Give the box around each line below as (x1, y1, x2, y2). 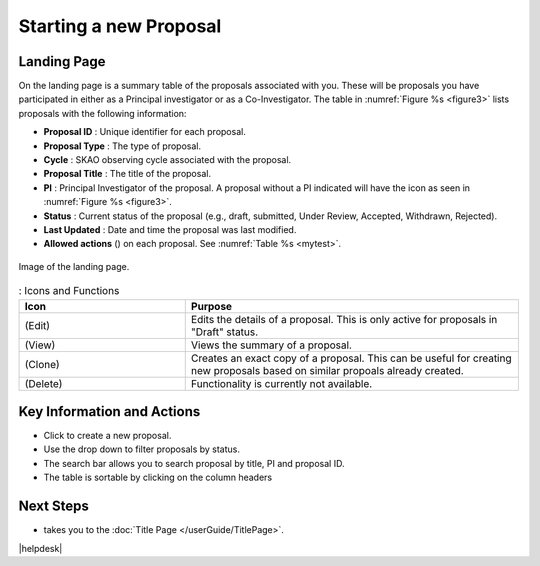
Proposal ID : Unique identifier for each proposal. (43, 126, 247, 138)
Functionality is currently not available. (190, 376, 373, 390)
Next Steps (18, 498, 89, 515)
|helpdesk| (18, 542, 63, 554)
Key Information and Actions (18, 403, 201, 420)
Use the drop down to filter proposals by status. (43, 443, 240, 455)
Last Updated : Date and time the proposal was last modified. (43, 223, 297, 235)
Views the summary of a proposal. (190, 338, 352, 352)
